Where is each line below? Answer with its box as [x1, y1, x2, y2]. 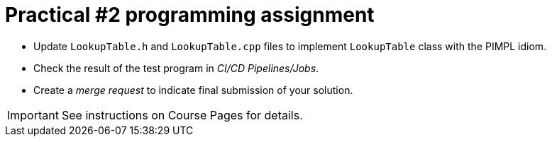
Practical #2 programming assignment [5, 3, 375, 27]
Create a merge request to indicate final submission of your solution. [33, 83, 353, 96]
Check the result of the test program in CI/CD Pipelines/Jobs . [33, 61, 319, 74]
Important [7, 107, 59, 122]
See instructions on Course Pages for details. [61, 107, 303, 122]
